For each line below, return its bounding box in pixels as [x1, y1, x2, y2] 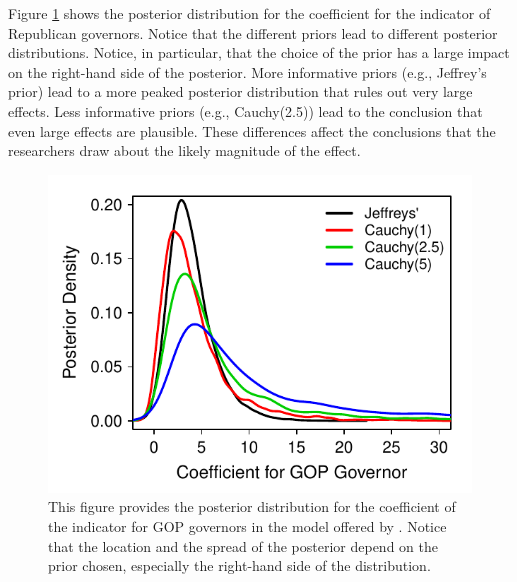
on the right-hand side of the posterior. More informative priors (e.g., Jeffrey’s [8, 61, 487, 82]
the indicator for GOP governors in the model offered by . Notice [48, 515, 447, 536]
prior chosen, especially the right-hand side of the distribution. [48, 555, 431, 576]
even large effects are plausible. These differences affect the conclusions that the [8, 120, 496, 141]
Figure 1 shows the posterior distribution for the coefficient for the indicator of [8, 3, 491, 23]
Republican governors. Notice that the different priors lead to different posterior [8, 22, 498, 43]
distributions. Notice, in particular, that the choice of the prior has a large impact [8, 42, 510, 63]
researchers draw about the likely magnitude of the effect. [8, 140, 361, 161]
